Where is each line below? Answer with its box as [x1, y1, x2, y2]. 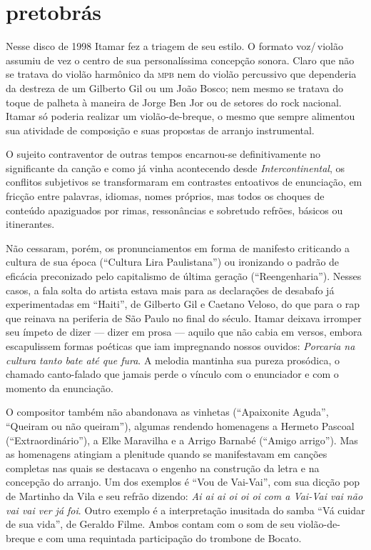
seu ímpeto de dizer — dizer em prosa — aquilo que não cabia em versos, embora [6, 324, 362, 339]
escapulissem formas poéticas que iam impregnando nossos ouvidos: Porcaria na [6, 339, 355, 353]
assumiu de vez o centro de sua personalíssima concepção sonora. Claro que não [6, 52, 355, 67]
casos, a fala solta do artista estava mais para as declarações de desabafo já [6, 282, 335, 297]
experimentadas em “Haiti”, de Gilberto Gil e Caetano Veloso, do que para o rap [6, 296, 360, 311]
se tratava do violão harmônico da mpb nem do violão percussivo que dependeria [6, 66, 357, 81]
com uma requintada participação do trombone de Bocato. [46, 530, 302, 545]
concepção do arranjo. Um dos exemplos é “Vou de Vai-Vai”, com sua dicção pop [6, 474, 360, 489]
